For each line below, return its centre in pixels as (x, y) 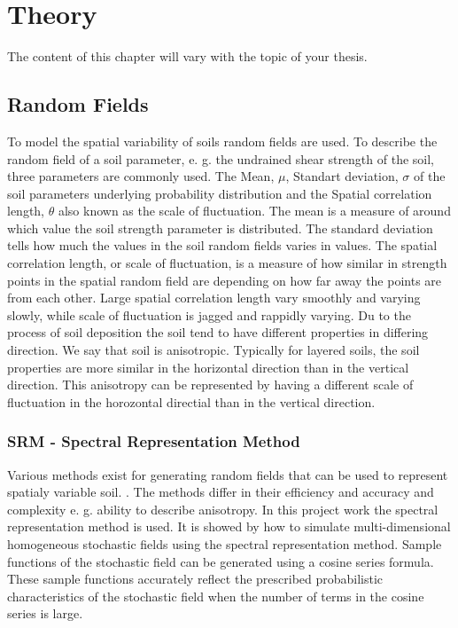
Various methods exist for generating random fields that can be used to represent (228, 474)
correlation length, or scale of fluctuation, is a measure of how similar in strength (227, 263)
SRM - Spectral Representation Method (154, 441)
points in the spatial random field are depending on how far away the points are (225, 280)
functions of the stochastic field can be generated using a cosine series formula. (221, 561)
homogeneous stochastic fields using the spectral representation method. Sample (225, 544)
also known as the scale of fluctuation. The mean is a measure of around (254, 211)
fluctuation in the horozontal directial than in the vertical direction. (191, 401)
